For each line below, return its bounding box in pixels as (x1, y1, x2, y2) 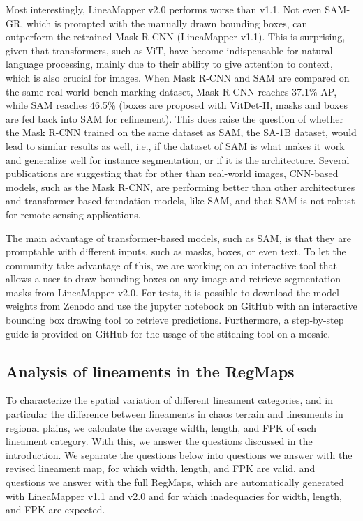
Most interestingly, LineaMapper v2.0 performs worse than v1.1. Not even (6, 2, 322, 16)
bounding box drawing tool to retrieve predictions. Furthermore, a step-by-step (6, 312, 344, 327)
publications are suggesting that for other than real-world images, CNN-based (6, 166, 339, 181)
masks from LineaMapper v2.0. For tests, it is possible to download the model (6, 285, 339, 299)
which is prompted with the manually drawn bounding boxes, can (26, 15, 308, 30)
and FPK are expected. (6, 502, 105, 517)
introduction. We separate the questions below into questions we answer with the (6, 447, 353, 462)
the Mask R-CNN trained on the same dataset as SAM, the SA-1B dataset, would (6, 125, 357, 139)
